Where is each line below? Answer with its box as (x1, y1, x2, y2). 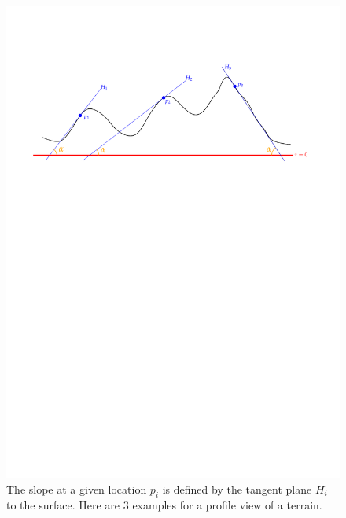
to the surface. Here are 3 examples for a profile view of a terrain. (6, 497, 322, 513)
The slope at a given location (6, 480, 147, 497)
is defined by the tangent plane (162, 480, 312, 497)
